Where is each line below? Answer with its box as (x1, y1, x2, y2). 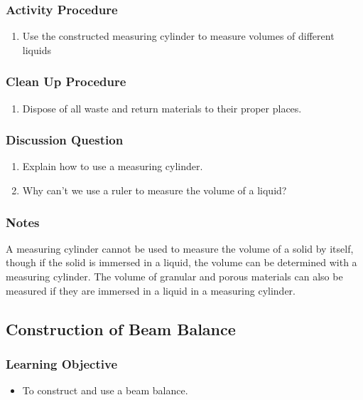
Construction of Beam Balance (6, 317, 236, 340)
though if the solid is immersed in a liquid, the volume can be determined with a (6, 255, 357, 270)
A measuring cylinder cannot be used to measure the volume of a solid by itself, (6, 241, 354, 256)
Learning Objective (6, 354, 118, 372)
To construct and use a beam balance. (22, 383, 188, 398)
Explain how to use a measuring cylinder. (22, 159, 203, 174)
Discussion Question (6, 131, 124, 149)
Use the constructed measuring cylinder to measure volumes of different (22, 28, 335, 43)
